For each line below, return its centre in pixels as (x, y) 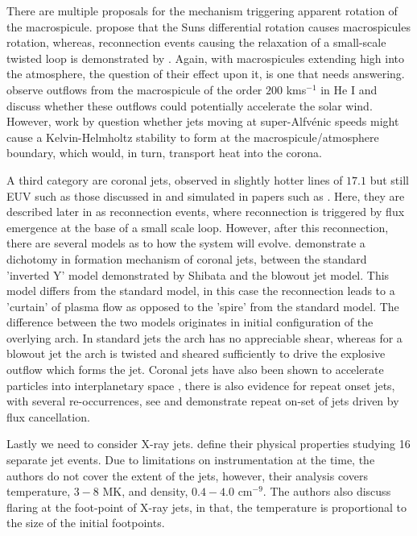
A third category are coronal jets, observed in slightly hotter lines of (175, 179)
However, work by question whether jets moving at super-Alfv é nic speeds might (203, 121)
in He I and (349, 89)
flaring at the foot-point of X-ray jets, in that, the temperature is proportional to (207, 507)
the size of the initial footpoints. (86, 523)
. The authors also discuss (327, 491)
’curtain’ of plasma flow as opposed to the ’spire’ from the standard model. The (203, 306)
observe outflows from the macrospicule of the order (134, 89)
